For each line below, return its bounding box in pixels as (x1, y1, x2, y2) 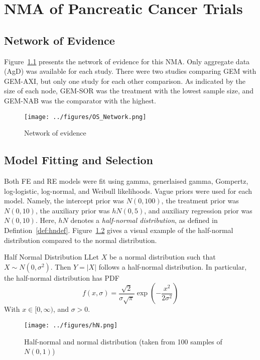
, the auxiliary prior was (35, 205, 110, 215)
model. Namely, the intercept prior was (4, 195, 124, 206)
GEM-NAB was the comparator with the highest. (4, 95, 156, 105)
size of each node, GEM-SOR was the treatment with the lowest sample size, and (4, 85, 254, 96)
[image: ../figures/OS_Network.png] (24, 113, 147, 121)
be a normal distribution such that (109, 252, 216, 262)
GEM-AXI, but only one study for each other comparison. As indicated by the (4, 75, 245, 86)
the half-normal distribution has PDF (4, 272, 119, 283)
